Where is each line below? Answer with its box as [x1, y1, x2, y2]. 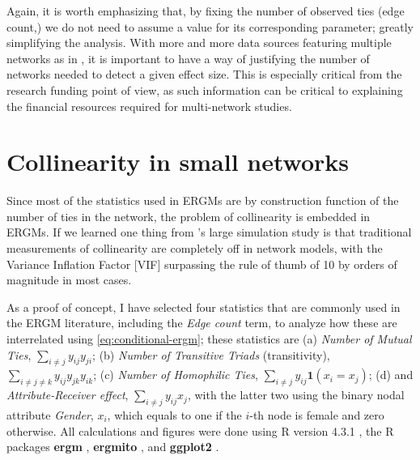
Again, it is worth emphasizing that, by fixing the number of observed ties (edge [6, 2, 405, 19]
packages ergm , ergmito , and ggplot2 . [6, 438, 219, 455]
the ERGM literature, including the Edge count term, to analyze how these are [6, 314, 397, 331]
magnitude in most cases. [6, 271, 132, 288]
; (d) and [368, 366, 414, 383]
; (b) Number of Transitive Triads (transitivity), [92, 346, 330, 363]
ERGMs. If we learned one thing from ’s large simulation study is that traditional [6, 224, 412, 241]
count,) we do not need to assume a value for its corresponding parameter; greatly [6, 18, 414, 35]
